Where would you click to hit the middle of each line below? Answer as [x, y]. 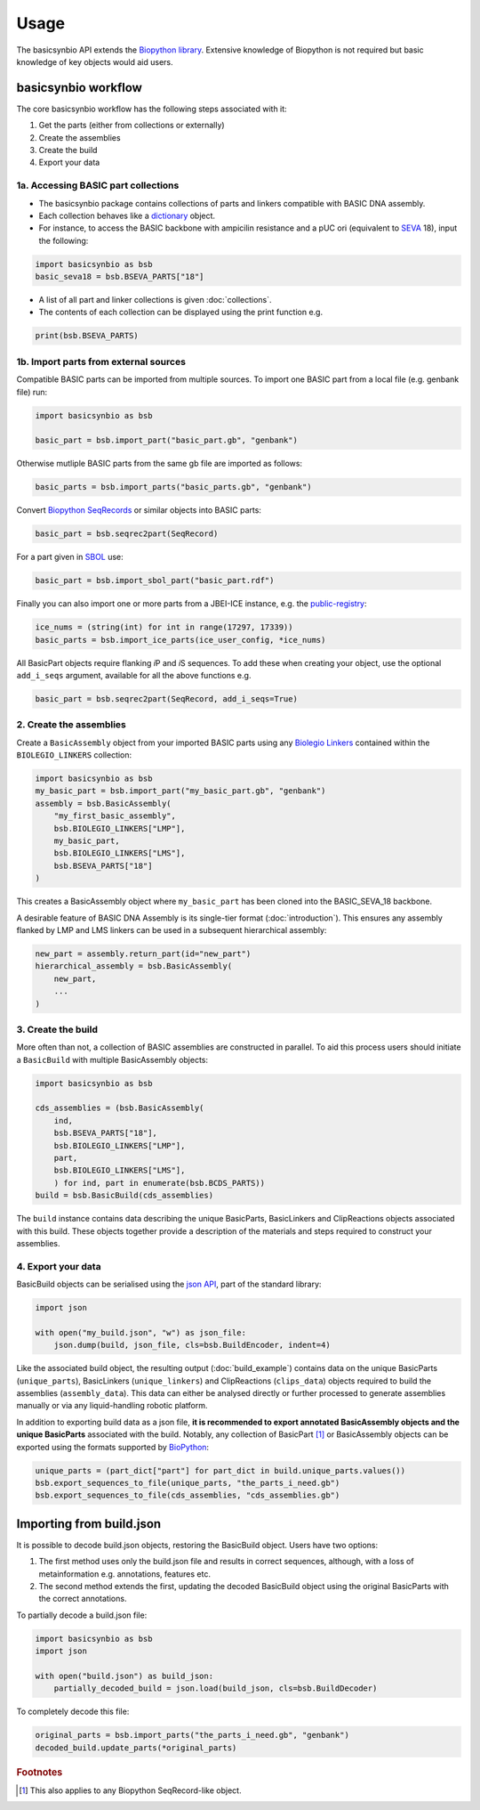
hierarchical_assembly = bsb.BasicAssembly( [134, 966]
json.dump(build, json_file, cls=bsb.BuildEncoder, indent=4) [192, 1345]
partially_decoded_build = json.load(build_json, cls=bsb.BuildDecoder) [216, 1688]
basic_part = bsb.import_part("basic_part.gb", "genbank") [166, 440]
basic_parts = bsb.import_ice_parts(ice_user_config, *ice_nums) [180, 640]
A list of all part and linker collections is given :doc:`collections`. [155, 300]
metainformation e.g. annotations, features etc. [124, 1574]
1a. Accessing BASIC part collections [98, 185]
